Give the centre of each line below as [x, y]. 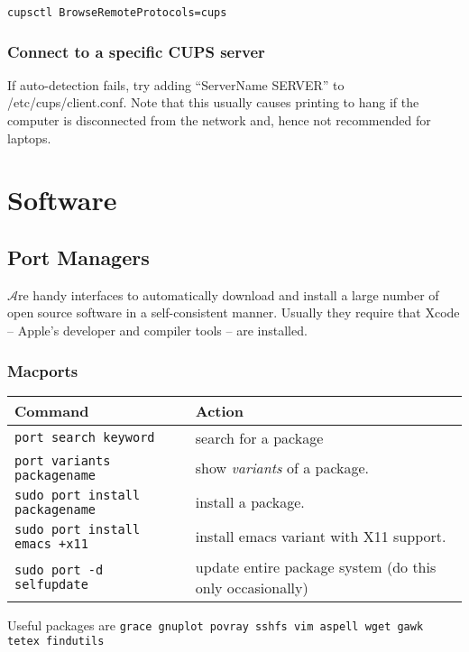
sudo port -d [59, 569]
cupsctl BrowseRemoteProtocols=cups [117, 13]
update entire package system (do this [316, 566]
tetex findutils [56, 642]
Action [219, 410]
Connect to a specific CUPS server [136, 51]
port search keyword [85, 438]
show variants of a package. [282, 468]
